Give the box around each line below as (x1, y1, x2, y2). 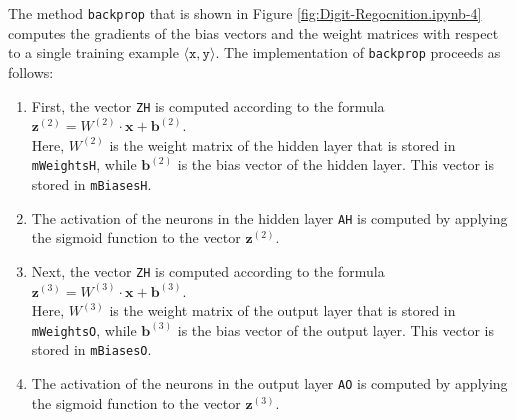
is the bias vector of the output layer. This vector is (177, 319, 494, 340)
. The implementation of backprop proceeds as (215, 42, 501, 63)
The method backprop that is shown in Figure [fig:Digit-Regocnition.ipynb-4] (8, 3, 482, 23)
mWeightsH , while (31, 154, 137, 175)
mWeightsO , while (31, 319, 137, 340)
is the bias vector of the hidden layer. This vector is (177, 154, 494, 175)
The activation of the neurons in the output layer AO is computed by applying (31, 373, 508, 394)
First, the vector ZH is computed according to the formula (31, 95, 385, 116)
